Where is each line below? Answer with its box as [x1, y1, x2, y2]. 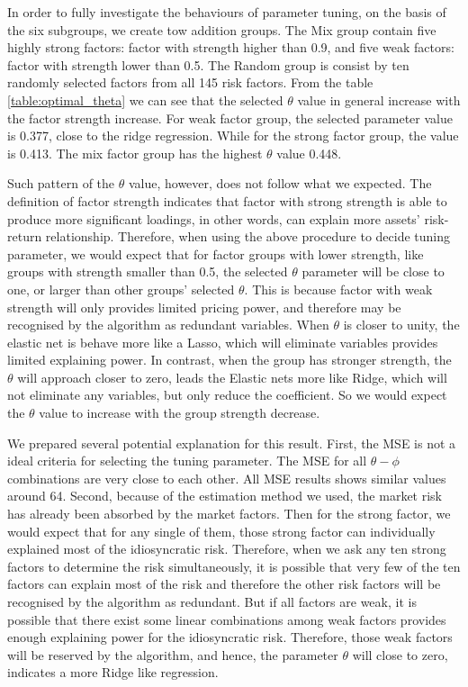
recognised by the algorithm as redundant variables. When [7, 315, 329, 334]
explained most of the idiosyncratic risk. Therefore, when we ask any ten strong [7, 539, 446, 558]
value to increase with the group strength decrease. [39, 403, 320, 422]
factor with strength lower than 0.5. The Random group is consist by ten [7, 55, 409, 74]
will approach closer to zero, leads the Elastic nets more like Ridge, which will [17, 367, 447, 386]
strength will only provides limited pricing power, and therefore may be [7, 297, 401, 316]
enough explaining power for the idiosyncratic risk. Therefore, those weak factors [7, 628, 453, 646]
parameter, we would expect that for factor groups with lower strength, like [7, 244, 424, 263]
